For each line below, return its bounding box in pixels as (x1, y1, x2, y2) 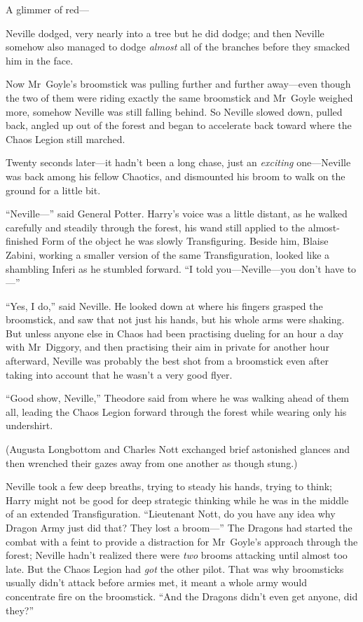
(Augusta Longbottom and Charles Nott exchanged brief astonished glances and (6, 442, 350, 457)
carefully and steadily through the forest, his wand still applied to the (6, 219, 306, 234)
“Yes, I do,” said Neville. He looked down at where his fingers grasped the (6, 298, 323, 313)
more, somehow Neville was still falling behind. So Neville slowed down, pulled (6, 104, 343, 119)
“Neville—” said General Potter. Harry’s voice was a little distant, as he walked (6, 206, 348, 221)
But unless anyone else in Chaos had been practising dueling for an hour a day (6, 325, 344, 340)
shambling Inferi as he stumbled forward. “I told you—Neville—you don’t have (6, 261, 344, 276)
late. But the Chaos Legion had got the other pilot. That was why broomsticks (6, 561, 344, 576)
